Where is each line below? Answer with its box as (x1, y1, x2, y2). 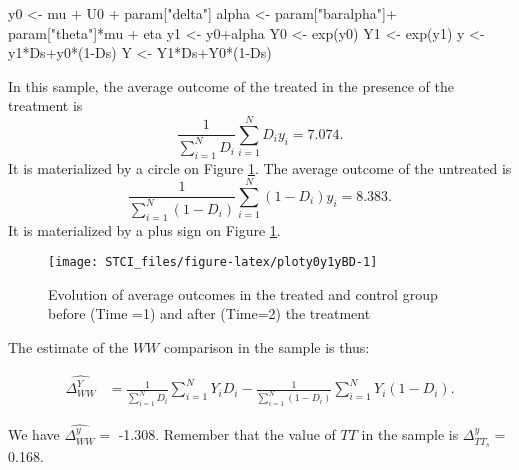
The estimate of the (8, 337, 129, 358)
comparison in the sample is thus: (163, 337, 370, 358)
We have (8, 424, 60, 445)
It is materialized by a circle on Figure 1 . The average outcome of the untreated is (8, 157, 512, 178)
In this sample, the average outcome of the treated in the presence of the (8, 75, 454, 96)
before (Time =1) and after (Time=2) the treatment (48, 303, 371, 324)
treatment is (8, 95, 83, 116)
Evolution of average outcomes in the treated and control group (48, 283, 438, 304)
